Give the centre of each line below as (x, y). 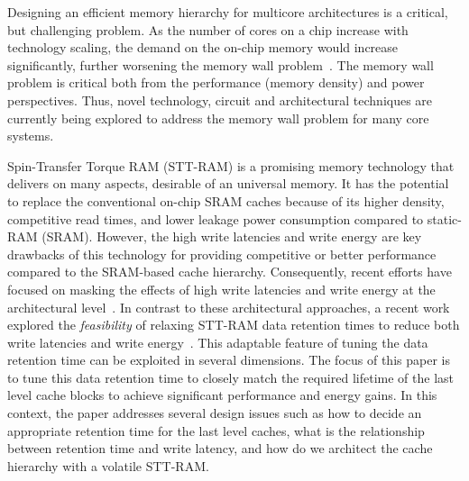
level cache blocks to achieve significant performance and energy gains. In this (222, 395)
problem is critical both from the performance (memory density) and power (216, 82)
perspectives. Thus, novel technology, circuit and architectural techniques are (220, 100)
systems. (31, 136)
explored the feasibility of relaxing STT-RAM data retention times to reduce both (234, 325)
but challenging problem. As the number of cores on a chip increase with (208, 29)
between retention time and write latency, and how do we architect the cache (220, 448)
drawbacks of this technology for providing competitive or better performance (222, 254)
